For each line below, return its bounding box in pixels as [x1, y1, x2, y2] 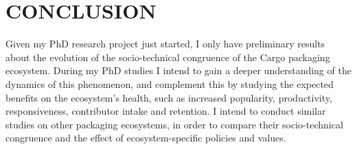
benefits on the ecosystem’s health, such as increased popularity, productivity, [5, 90, 332, 104]
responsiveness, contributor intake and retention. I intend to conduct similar [5, 104, 326, 118]
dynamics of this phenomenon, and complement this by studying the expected [5, 76, 334, 91]
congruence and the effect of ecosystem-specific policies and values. [5, 130, 286, 145]
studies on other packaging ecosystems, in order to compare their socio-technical [5, 117, 343, 131]
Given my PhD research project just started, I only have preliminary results [5, 36, 325, 51]
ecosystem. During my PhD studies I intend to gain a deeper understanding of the [5, 63, 352, 78]
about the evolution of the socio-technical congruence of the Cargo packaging [5, 49, 330, 64]
